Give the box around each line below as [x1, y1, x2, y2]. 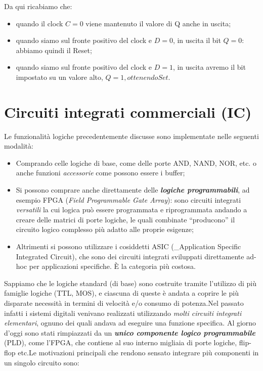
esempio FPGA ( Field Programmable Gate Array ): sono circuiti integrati [16, 194, 241, 205]
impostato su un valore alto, [16, 71, 103, 82]
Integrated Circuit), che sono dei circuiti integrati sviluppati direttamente [16, 251, 244, 261]
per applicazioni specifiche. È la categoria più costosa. [29, 261, 196, 271]
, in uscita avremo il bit [172, 62, 246, 72]
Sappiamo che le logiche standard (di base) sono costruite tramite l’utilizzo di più [4, 277, 256, 288]
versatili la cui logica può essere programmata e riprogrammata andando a [16, 204, 247, 215]
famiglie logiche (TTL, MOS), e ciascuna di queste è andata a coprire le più [4, 288, 239, 298]
